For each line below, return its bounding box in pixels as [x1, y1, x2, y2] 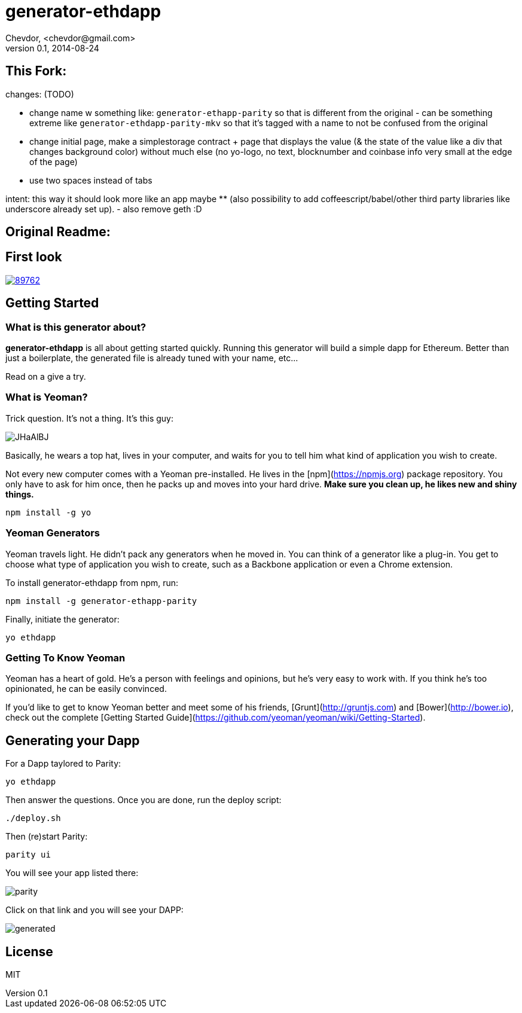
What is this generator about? [5, 321, 146, 333]
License [5, 944, 53, 959]
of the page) [29, 156, 78, 167]
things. [5, 489, 34, 499]
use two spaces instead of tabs [29, 175, 152, 185]
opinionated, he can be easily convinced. [5, 684, 167, 694]
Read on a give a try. [5, 371, 86, 382]
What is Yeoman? [5, 391, 88, 404]
